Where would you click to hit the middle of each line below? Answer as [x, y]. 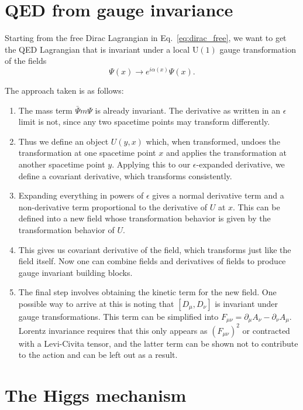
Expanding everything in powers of [81, 195]
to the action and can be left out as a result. [98, 355]
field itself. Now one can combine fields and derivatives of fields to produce [152, 261]
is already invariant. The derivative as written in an [188, 110]
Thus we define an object [63, 141]
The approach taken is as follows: [64, 90]
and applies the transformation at [226, 153]
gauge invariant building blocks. [75, 272]
